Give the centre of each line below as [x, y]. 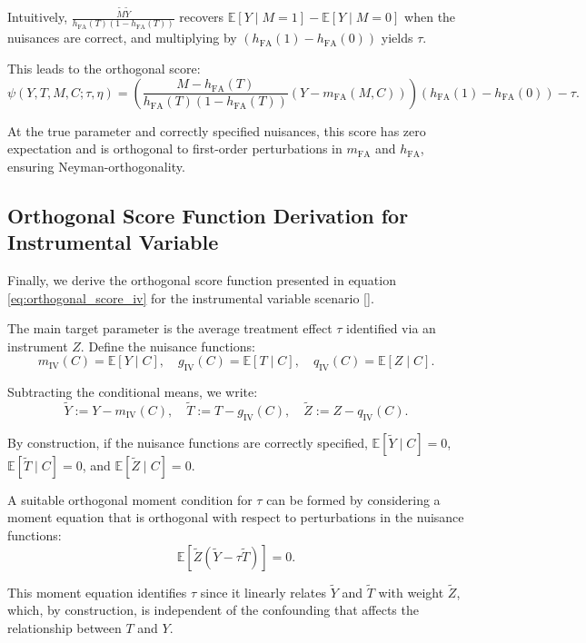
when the [430, 17]
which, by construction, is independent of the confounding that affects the [213, 610]
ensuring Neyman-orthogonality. [96, 166]
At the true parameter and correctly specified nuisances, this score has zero [217, 130]
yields [397, 38]
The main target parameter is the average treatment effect [170, 328]
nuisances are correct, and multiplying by [122, 38]
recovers [202, 17]
